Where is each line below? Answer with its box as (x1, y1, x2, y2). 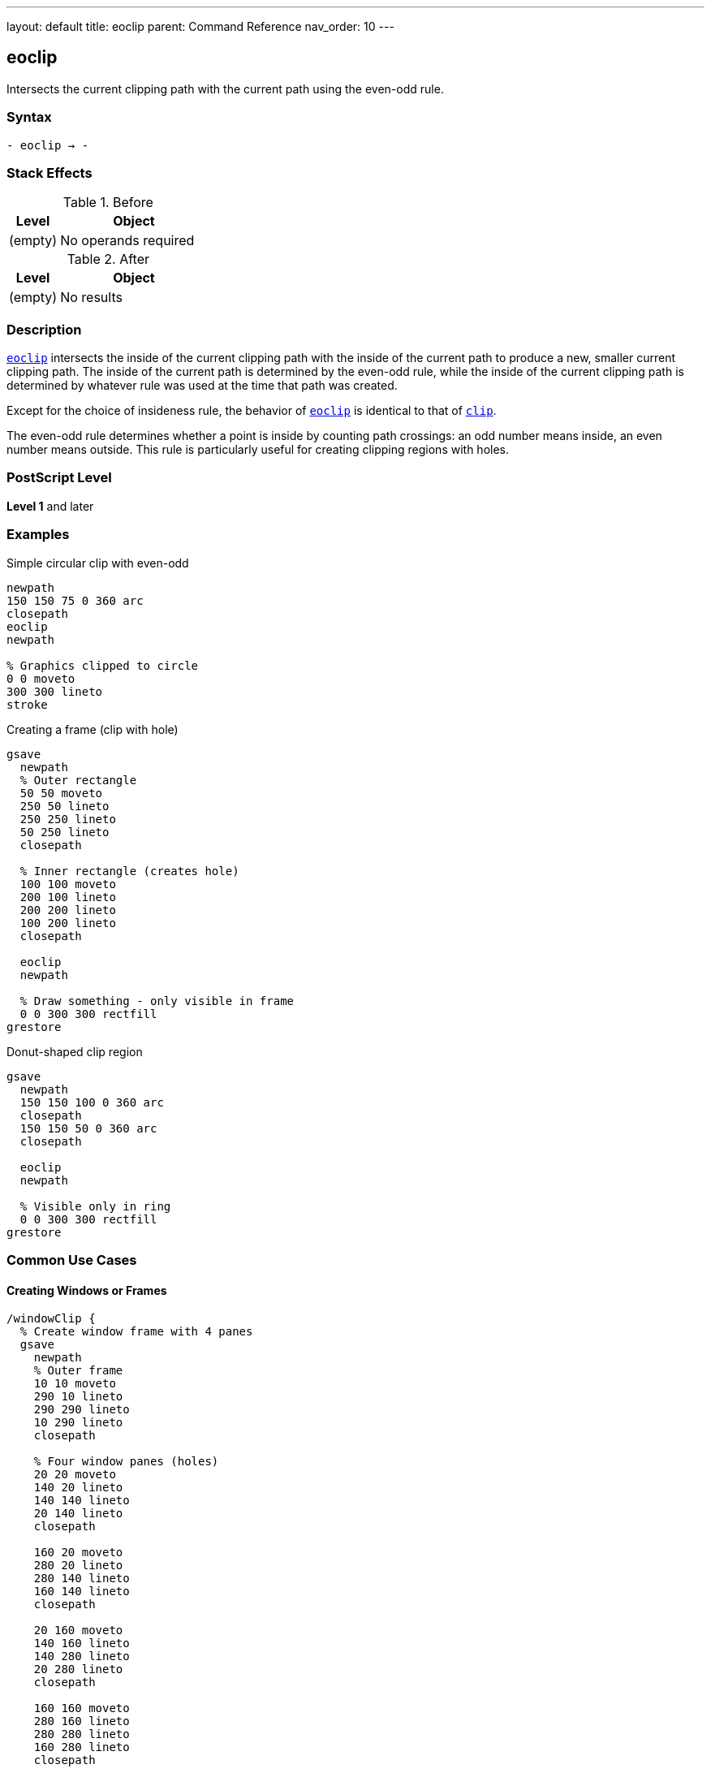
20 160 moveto (33, 1624, 123, 1637)
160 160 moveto (33, 1702, 130, 1715)
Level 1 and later (6, 498, 94, 513)
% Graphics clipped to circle (6, 658, 199, 672)
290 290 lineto (33, 1403, 130, 1417)
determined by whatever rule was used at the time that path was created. (6, 378, 398, 393)
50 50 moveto (19, 786, 103, 800)
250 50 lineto (19, 799, 110, 813)
